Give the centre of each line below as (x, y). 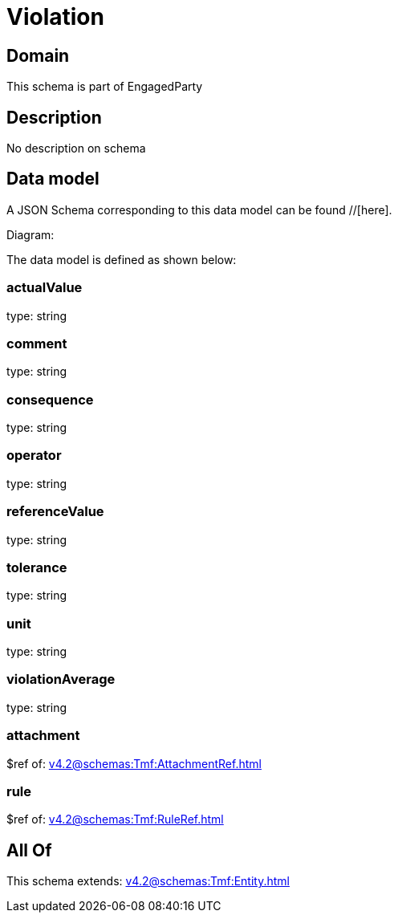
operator (34, 455)
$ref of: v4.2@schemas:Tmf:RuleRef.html (115, 819)
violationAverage (61, 679)
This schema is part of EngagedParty (105, 87)
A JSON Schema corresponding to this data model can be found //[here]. (199, 209)
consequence (50, 399)
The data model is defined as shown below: (122, 259)
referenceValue (55, 512)
